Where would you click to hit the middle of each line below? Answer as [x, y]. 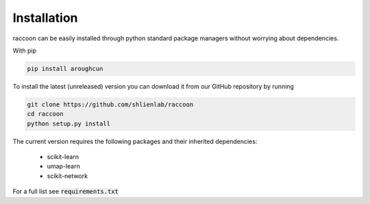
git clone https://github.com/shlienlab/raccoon [110, 104]
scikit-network [67, 176]
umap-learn [63, 166]
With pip [25, 50]
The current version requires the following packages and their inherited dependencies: [135, 141]
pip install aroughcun [65, 69]
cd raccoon [45, 114]
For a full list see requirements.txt [66, 192]
